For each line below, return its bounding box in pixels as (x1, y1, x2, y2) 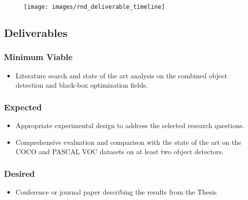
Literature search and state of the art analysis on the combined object (15, 70, 227, 80)
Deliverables (4, 25, 68, 40)
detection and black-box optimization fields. (15, 80, 148, 90)
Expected (4, 100, 42, 113)
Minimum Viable (4, 51, 73, 63)
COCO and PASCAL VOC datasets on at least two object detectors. (15, 146, 224, 157)
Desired (4, 167, 35, 179)
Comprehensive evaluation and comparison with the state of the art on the (15, 136, 242, 147)
